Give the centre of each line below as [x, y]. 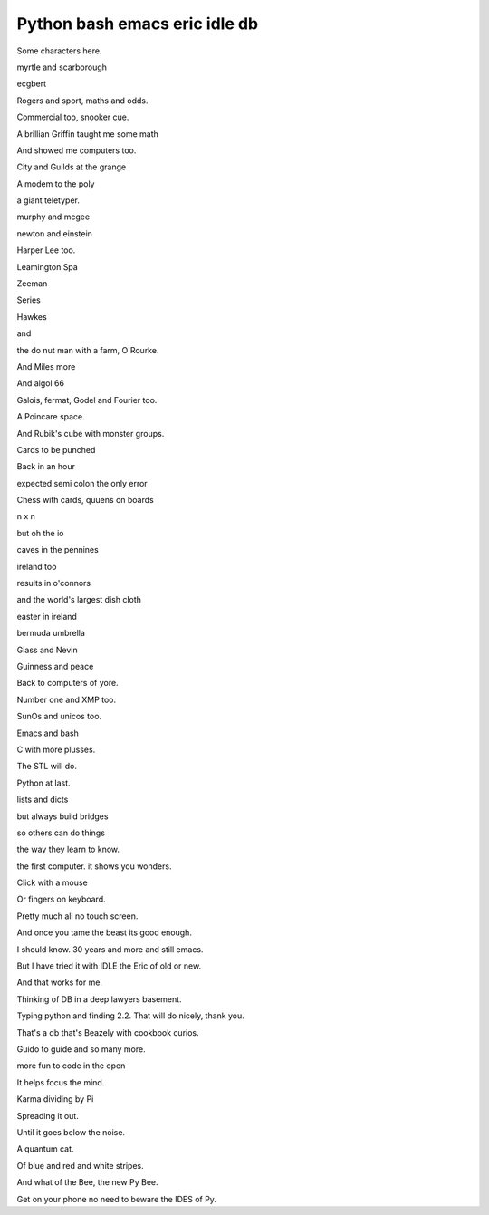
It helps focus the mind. [61, 1082]
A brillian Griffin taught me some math [87, 134]
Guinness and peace [55, 666]
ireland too [37, 566]
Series [29, 300]
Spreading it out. [48, 1115]
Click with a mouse [52, 882]
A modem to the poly [56, 183]
